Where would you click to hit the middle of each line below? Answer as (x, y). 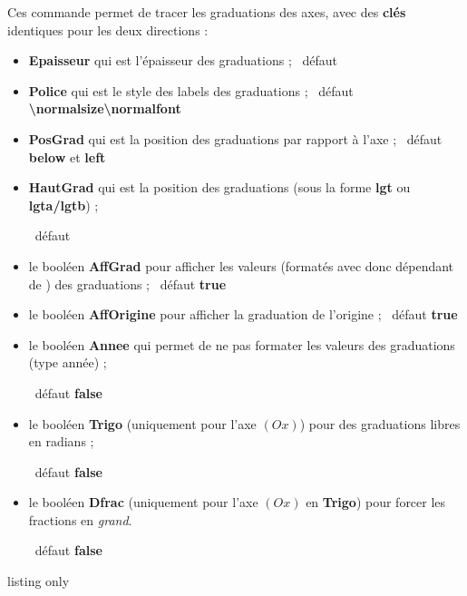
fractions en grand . (80, 519)
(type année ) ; (68, 362)
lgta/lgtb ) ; (63, 205)
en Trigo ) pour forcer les (376, 502)
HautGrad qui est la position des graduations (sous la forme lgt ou (219, 187)
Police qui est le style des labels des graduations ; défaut (191, 90)
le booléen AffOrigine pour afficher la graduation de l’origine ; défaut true (243, 314)
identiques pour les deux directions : (108, 29)
